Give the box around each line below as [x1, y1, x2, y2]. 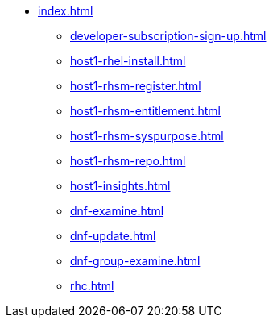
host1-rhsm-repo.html [70, 154, 186, 168]
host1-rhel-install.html [70, 54, 186, 68]
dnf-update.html [70, 229, 156, 243]
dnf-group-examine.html [70, 254, 201, 268]
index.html [38, 4, 93, 18]
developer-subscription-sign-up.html [70, 29, 267, 43]
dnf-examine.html [70, 204, 164, 218]
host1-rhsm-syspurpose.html [70, 129, 224, 143]
